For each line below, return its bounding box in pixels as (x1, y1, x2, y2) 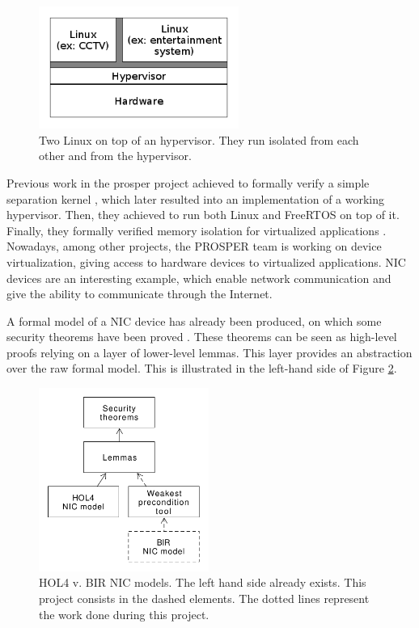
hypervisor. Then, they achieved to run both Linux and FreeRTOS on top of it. (6, 206, 400, 223)
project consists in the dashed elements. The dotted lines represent (39, 590, 370, 607)
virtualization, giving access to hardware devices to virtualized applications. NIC (6, 253, 406, 270)
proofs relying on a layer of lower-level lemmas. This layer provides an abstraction (6, 344, 413, 360)
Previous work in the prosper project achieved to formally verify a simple (6, 174, 370, 191)
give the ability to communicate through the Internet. (6, 285, 273, 302)
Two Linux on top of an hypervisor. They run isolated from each (39, 131, 359, 148)
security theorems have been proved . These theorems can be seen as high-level (6, 328, 397, 345)
